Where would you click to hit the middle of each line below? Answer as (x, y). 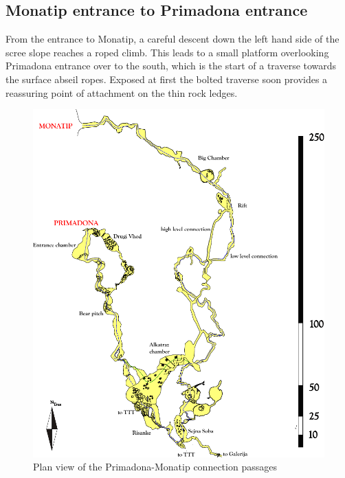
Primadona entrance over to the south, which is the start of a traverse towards (171, 66)
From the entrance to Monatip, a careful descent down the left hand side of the (172, 39)
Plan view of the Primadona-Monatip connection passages (155, 467)
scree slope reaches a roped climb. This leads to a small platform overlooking (167, 52)
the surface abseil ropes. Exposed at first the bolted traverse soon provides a (167, 79)
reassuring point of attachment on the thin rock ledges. (122, 92)
